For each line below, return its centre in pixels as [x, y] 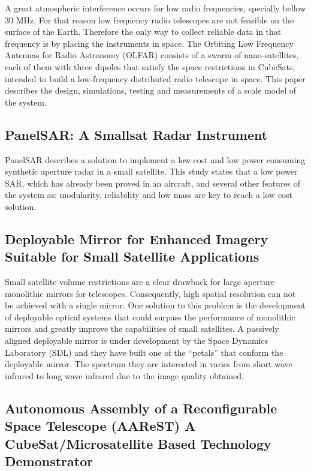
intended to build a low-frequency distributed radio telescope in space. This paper [155, 78]
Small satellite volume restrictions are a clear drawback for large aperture [140, 282]
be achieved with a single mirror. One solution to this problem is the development [155, 305]
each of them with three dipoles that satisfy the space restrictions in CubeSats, [150, 66]
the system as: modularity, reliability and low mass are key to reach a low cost [149, 195]
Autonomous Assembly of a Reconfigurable [141, 408]
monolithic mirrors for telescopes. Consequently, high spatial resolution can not [150, 293]
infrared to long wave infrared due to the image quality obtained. [124, 375]
